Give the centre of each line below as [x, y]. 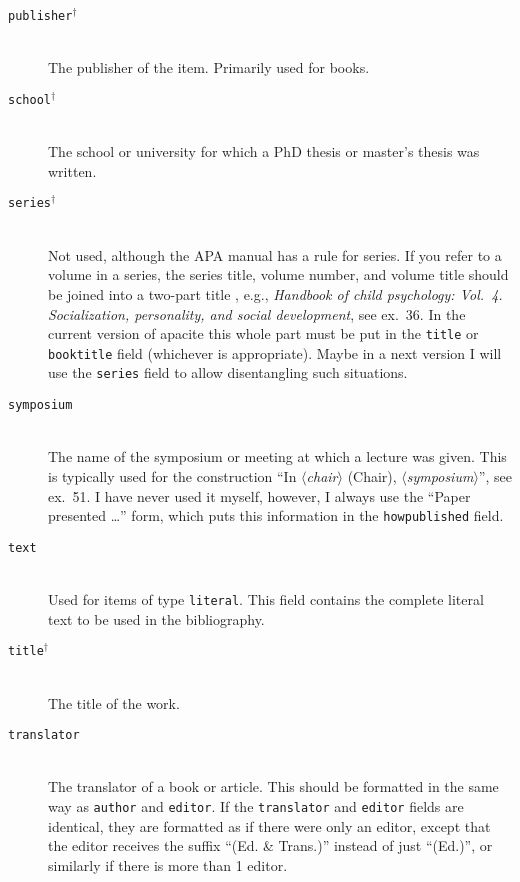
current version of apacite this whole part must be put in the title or [263, 333]
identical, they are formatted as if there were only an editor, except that [269, 825]
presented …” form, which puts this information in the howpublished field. [276, 515]
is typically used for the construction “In [172, 475]
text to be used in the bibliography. [156, 618]
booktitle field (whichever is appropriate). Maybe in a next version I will [275, 352]
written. [72, 170]
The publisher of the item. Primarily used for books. [209, 67]
